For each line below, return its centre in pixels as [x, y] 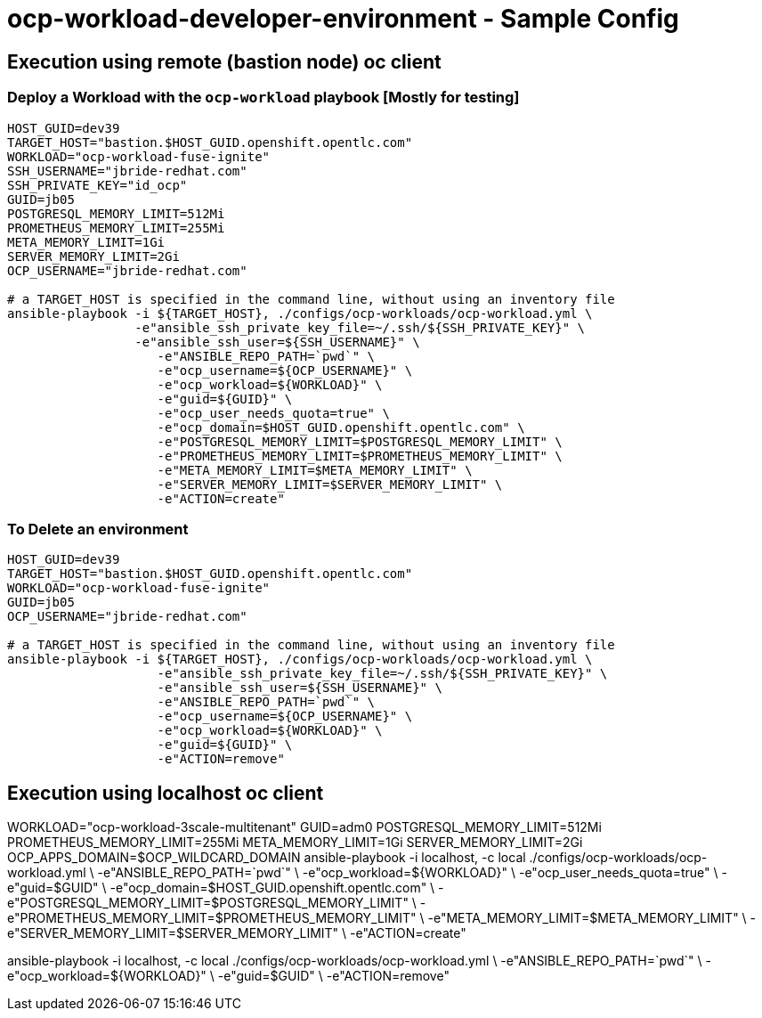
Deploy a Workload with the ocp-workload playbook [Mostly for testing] [263, 98]
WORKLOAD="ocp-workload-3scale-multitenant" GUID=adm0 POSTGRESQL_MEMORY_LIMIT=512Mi [304, 827]
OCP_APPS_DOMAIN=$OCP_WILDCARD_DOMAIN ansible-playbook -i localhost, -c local [267, 858]
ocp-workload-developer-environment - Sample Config [343, 19]
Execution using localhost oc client [166, 793]
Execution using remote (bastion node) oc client [224, 61]
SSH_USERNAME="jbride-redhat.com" [127, 171]
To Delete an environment [98, 529]
